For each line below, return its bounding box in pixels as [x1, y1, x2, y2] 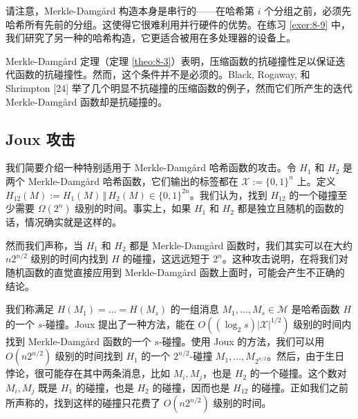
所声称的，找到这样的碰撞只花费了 [6, 396, 160, 410]
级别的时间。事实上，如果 [75, 201, 191, 215]
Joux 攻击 [6, 128, 75, 149]
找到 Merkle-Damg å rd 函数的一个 [6, 333, 151, 348]
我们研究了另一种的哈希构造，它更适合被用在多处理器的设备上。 [6, 30, 296, 45]
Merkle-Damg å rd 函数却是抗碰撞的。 [6, 94, 167, 108]
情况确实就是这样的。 [24, 215, 122, 229]
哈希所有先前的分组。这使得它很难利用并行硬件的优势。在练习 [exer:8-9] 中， [6, 17, 350, 31]
